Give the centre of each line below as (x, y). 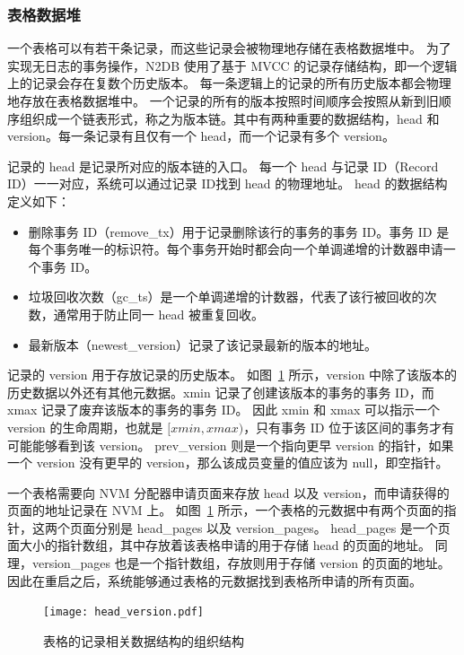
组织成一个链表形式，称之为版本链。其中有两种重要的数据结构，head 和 (229, 118)
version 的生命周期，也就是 (85, 427)
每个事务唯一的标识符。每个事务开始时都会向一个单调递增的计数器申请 (236, 249)
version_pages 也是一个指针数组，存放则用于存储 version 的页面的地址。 (241, 563)
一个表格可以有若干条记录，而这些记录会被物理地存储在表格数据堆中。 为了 (229, 48)
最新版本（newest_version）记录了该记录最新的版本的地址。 (203, 344)
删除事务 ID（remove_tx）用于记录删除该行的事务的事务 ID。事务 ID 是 (239, 231)
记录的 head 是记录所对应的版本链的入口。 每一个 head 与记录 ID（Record (223, 166)
